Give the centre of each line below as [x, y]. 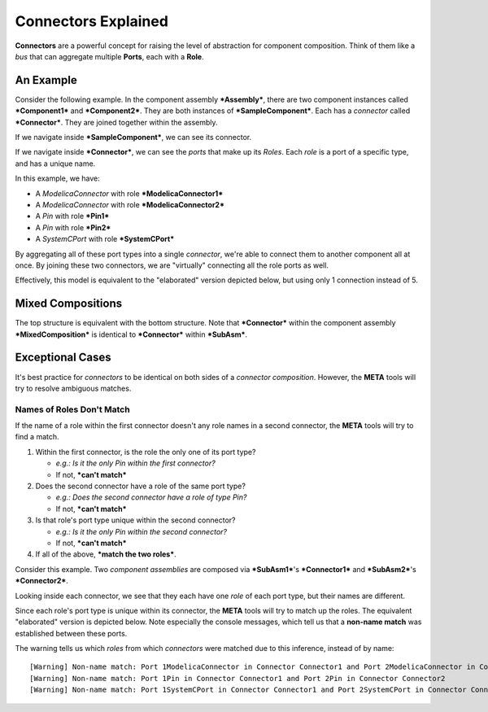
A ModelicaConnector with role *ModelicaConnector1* [129, 193]
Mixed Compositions [68, 304]
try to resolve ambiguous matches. [73, 388]
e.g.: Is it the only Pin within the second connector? [142, 531]
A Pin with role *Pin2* [73, 227]
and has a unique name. [55, 164]
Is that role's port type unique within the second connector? [135, 520]
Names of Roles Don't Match [72, 409]
